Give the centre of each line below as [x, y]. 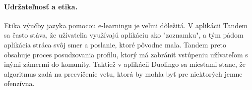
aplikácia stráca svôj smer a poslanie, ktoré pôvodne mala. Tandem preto [115, 44]
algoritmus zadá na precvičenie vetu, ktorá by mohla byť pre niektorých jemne [123, 73]
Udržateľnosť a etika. [41, 6]
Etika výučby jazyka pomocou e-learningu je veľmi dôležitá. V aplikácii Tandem [126, 25]
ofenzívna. [19, 83]
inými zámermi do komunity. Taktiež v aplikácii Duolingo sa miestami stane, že [125, 64]
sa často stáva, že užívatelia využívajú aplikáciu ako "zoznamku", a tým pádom [124, 35]
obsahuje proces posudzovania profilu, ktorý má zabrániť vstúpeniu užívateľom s [126, 54]
